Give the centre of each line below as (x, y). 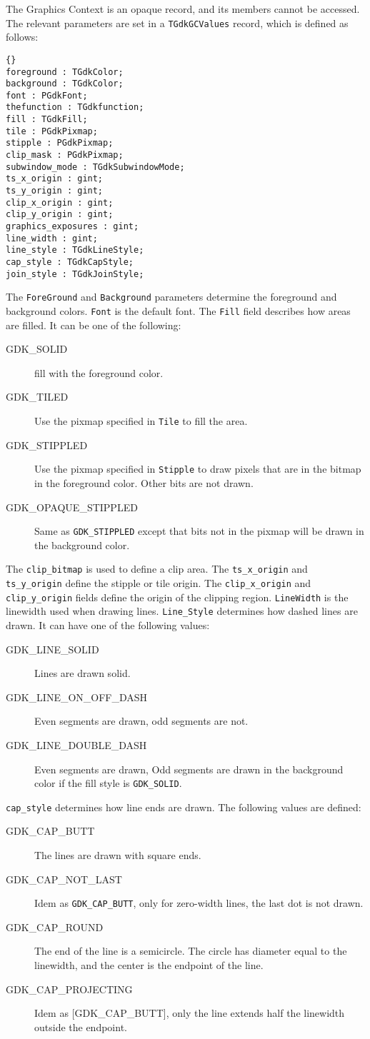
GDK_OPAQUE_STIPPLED (72, 507)
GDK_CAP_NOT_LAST (64, 879)
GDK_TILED (37, 397)
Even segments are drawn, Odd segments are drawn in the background (189, 769)
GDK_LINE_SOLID (52, 649)
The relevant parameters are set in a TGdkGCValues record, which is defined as (177, 22)
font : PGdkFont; (47, 95)
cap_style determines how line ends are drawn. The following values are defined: (184, 807)
